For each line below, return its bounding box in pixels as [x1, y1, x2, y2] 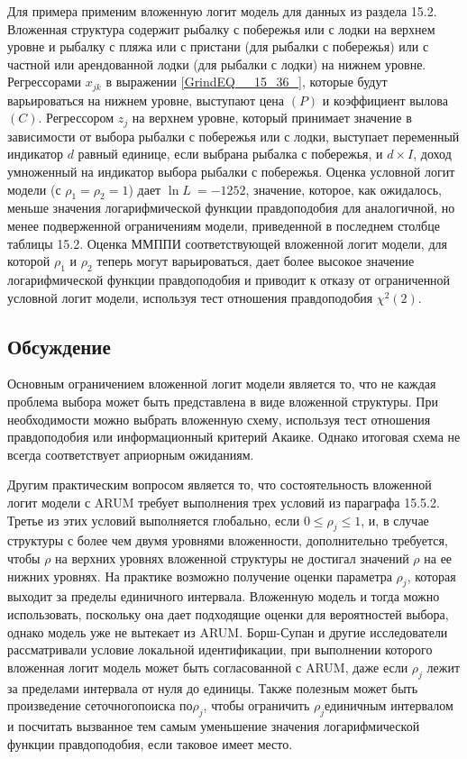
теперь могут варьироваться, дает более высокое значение [96, 251, 415, 270]
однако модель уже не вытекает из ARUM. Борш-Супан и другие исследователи [7, 622, 448, 641]
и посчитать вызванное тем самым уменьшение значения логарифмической [7, 716, 420, 735]
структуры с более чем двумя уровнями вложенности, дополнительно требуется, [7, 531, 448, 550]
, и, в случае [361, 510, 429, 529]
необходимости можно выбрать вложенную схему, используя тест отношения [7, 409, 431, 428]
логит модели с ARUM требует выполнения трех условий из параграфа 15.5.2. [7, 492, 440, 511]
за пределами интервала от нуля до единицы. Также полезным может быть [7, 678, 418, 697]
